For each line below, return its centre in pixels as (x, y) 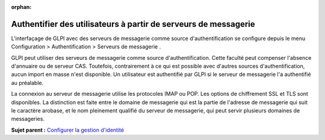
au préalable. (27, 83)
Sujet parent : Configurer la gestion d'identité (68, 130)
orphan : (21, 7)
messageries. (28, 119)
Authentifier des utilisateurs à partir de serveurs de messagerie (133, 24)
